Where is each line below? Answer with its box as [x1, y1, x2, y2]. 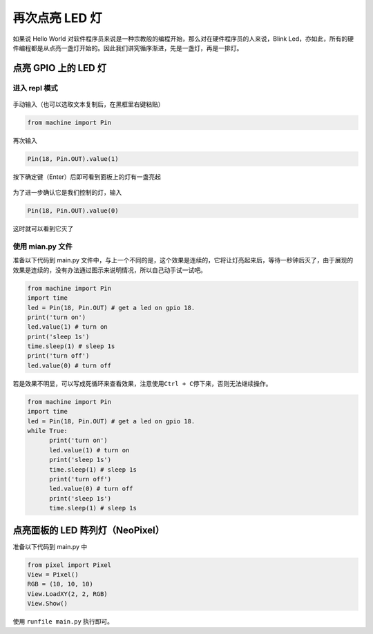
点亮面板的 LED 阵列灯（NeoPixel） [12, 524, 165, 536]
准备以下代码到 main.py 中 [12, 542, 88, 550]
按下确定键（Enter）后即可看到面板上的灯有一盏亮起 [12, 173, 162, 181]
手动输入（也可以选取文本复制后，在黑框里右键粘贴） [12, 100, 164, 108]
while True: [27, 427, 68, 434]
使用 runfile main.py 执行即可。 [12, 617, 114, 626]
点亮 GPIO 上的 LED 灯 [12, 62, 107, 74]
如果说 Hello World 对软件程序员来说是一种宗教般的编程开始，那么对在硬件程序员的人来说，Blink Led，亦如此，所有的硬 [12, 35, 354, 43]
